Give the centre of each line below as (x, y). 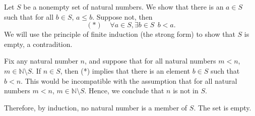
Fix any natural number (41, 61)
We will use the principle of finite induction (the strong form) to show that (120, 34)
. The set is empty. (222, 107)
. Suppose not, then (122, 16)
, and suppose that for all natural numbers (150, 61)
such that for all (29, 16)
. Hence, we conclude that (124, 91)
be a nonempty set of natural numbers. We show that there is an (123, 7)
